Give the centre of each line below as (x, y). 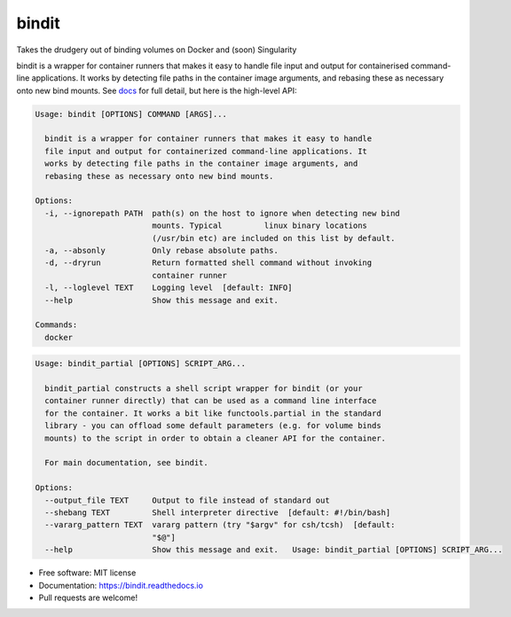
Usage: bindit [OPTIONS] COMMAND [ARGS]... (131, 114)
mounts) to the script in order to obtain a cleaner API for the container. (215, 438)
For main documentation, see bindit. (126, 463)
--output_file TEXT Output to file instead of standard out (187, 500)
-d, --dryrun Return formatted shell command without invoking (208, 263)
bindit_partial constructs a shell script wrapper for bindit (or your (204, 389)
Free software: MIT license (87, 573)
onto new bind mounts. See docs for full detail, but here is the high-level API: (157, 90)
